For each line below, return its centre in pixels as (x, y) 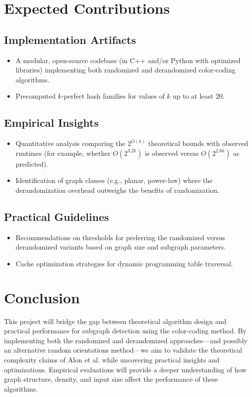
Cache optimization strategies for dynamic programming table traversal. (124, 263)
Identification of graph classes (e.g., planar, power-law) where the (114, 180)
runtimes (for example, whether (63, 153)
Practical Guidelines (57, 216)
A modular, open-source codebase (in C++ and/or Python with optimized (128, 60)
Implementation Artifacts (70, 39)
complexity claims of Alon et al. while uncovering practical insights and (112, 360)
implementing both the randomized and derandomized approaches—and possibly (126, 340)
